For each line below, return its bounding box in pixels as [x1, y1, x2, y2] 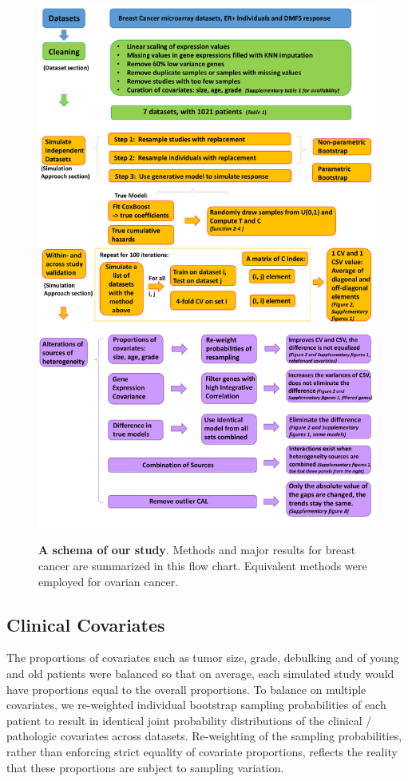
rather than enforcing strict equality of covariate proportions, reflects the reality [6, 743, 398, 760]
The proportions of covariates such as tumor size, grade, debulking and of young [6, 649, 399, 666]
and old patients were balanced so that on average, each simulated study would [6, 665, 394, 682]
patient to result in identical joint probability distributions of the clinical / [6, 712, 372, 728]
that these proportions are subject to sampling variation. [6, 759, 284, 775]
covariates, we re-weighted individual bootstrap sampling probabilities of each [6, 696, 386, 713]
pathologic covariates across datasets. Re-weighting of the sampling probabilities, [6, 727, 402, 744]
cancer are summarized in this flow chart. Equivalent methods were [38, 557, 367, 574]
